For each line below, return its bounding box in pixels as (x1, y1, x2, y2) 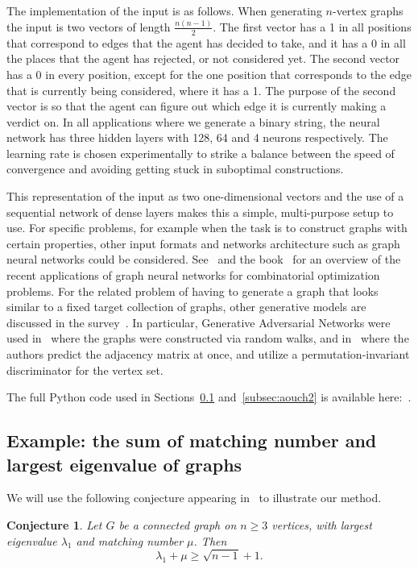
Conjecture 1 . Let (6, 516, 102, 533)
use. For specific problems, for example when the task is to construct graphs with (6, 219, 408, 236)
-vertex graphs (332, 2, 404, 19)
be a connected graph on (118, 516, 237, 533)
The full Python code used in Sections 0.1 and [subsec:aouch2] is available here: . (6, 388, 412, 405)
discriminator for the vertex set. (6, 361, 163, 378)
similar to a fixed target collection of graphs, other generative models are (6, 298, 366, 315)
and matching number (76, 532, 184, 549)
